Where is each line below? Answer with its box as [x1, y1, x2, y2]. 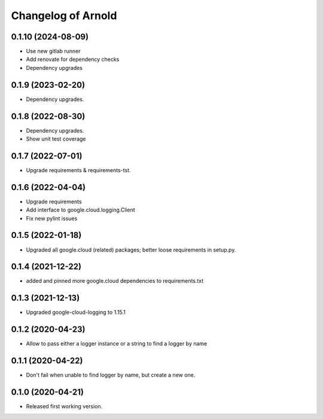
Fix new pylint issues [26, 215, 78, 222]
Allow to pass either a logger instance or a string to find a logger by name [26, 340, 208, 347]
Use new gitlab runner [26, 48, 81, 55]
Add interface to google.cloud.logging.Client [26, 206, 136, 213]
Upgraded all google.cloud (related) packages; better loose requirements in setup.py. [26, 246, 236, 253]
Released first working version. [26, 403, 103, 410]
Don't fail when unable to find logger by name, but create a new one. [26, 371, 196, 379]
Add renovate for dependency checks [26, 56, 120, 63]
